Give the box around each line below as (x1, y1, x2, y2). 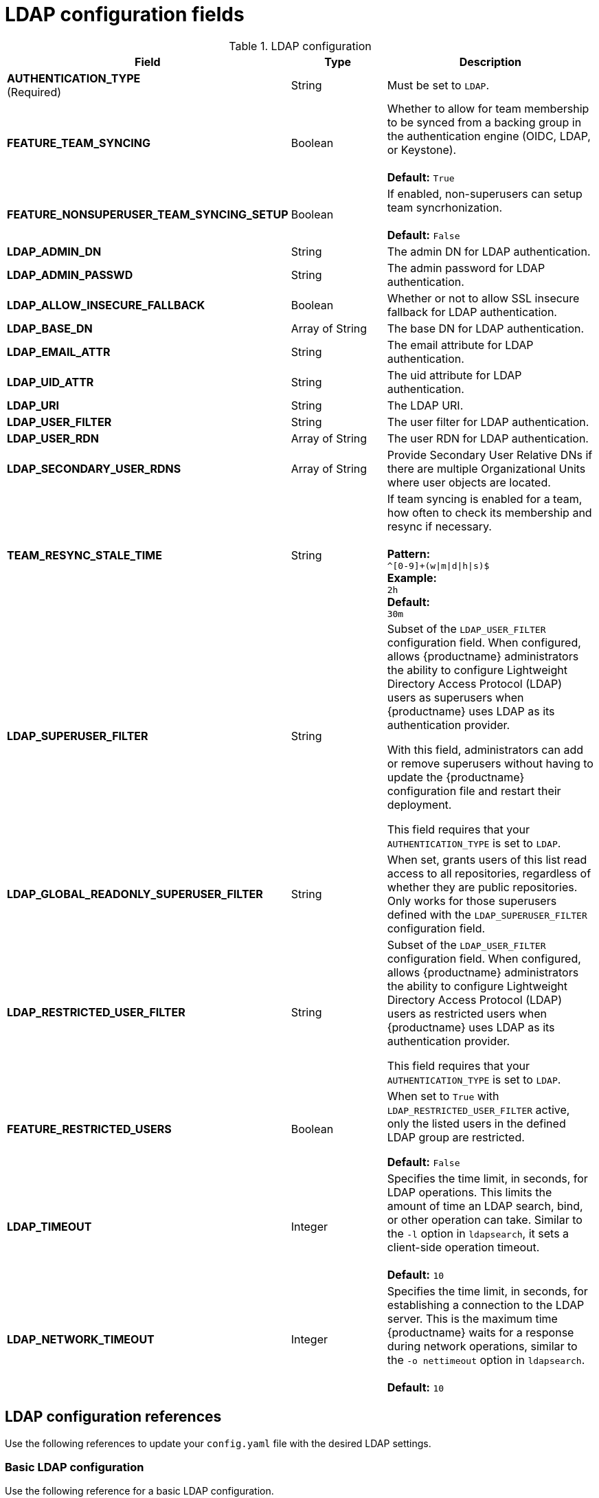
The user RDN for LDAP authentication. (387, 431, 589, 445)
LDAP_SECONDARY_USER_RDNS (7, 461, 181, 476)
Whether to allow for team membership (387, 101, 589, 115)
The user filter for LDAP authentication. (387, 414, 589, 429)
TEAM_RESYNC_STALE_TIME (7, 548, 162, 563)
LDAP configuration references (5, 1408, 222, 1426)
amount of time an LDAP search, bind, (387, 1198, 583, 1213)
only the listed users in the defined (387, 1116, 566, 1130)
